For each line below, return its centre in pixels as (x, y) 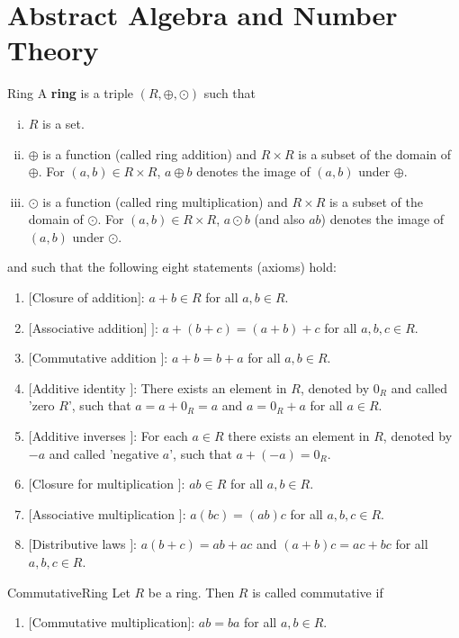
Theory (53, 50)
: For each (161, 436)
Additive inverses (79, 436)
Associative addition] (90, 327)
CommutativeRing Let (69, 592)
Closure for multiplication (103, 484)
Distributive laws (79, 544)
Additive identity (79, 387)
